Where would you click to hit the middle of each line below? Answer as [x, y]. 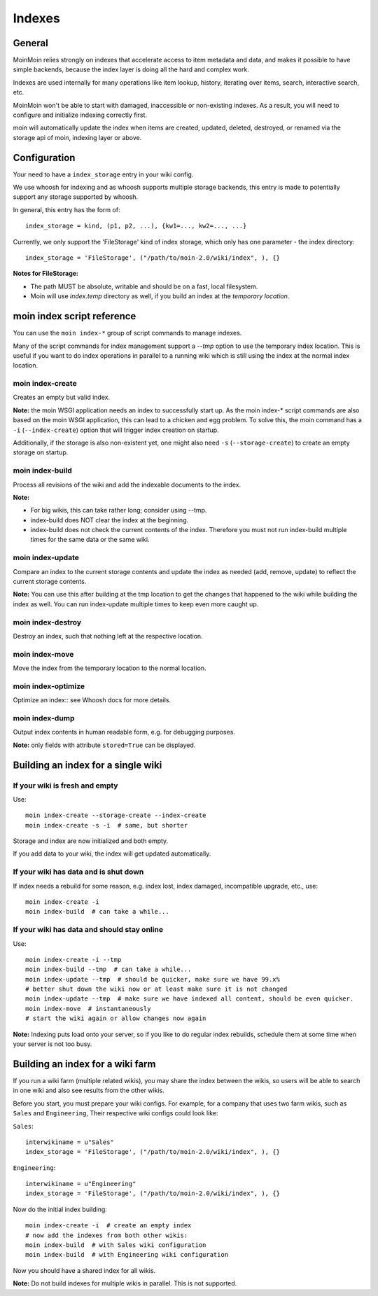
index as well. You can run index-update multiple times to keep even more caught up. [136, 604]
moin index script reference [75, 316]
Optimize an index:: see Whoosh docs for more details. [92, 700]
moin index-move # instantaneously [88, 1009]
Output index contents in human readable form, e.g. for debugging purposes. [124, 732]
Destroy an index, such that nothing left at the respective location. [108, 636]
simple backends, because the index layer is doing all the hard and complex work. [131, 69]
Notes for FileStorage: [46, 274]
